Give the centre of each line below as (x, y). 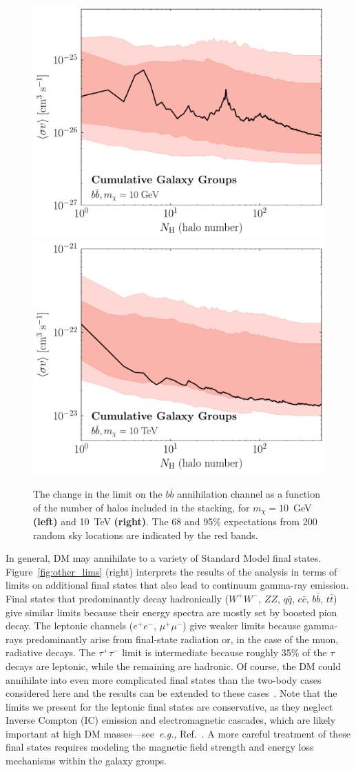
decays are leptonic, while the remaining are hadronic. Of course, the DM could (174, 666)
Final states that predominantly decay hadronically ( (117, 598)
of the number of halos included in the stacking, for (142, 507)
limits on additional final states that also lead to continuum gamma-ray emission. (177, 585)
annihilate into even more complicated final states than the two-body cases (164, 679)
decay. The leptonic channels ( (70, 626)
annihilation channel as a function (249, 493)
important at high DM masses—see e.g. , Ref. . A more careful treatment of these (178, 733)
